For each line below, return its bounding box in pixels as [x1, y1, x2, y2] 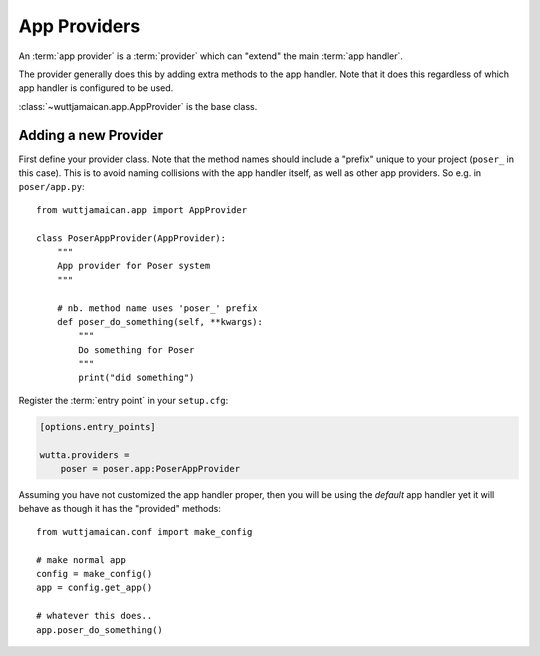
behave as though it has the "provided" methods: [18, 503, 222, 515]
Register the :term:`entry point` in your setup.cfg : [18, 394, 229, 406]
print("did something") [78, 372, 195, 384]
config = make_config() [36, 568, 153, 579]
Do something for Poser [78, 344, 195, 355]
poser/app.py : [18, 181, 85, 193]
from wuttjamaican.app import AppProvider [36, 204, 248, 215]
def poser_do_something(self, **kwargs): [56, 316, 264, 327]
